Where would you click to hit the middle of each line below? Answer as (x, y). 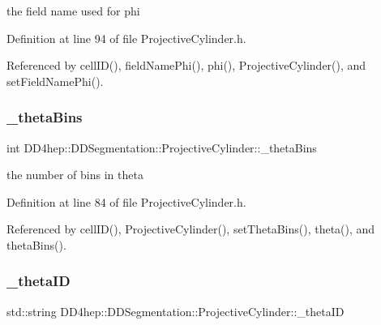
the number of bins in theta (75, 175)
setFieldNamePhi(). (55, 81)
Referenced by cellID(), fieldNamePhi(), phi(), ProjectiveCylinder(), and (186, 65)
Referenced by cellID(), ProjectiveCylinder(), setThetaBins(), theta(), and (191, 229)
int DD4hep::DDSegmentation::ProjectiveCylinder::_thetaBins (162, 147)
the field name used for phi (73, 11)
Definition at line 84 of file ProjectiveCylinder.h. (126, 201)
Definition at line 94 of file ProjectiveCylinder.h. (126, 38)
